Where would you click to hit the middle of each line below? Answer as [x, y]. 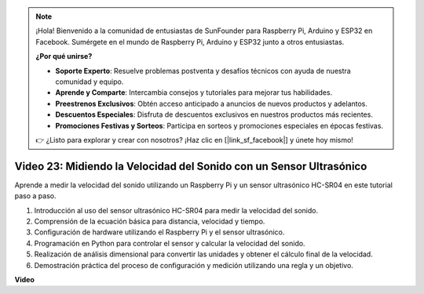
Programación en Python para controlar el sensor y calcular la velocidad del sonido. [170, 243]
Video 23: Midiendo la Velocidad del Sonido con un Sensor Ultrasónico [191, 166]
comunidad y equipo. [90, 82]
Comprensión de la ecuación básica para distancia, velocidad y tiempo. [150, 221]
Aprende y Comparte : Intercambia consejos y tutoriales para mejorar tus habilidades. [194, 93]
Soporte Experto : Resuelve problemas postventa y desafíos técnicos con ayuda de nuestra [203, 71]
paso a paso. [35, 196]
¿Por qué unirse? [64, 56]
